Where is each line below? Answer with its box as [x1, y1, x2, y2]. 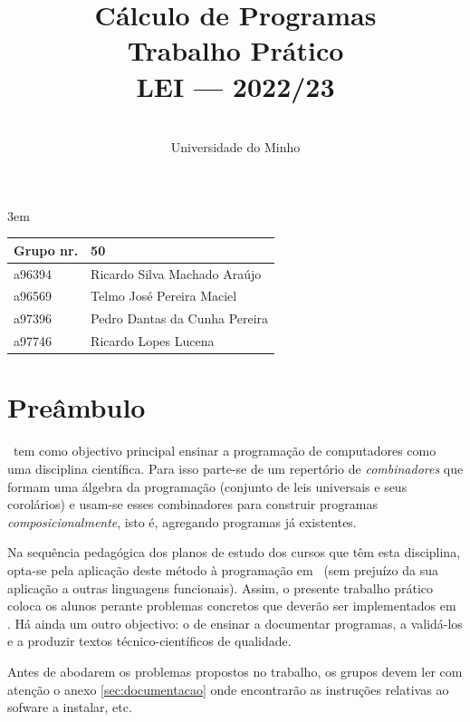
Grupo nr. [14, 240, 79, 259]
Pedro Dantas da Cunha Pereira [91, 309, 269, 328]
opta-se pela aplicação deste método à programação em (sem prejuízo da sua [7, 560, 438, 579]
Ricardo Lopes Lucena [91, 332, 215, 351]
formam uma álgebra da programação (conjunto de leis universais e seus [7, 477, 408, 496]
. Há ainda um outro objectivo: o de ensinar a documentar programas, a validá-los [7, 613, 463, 632]
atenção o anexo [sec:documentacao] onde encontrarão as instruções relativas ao [7, 679, 449, 698]
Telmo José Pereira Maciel [91, 286, 237, 305]
